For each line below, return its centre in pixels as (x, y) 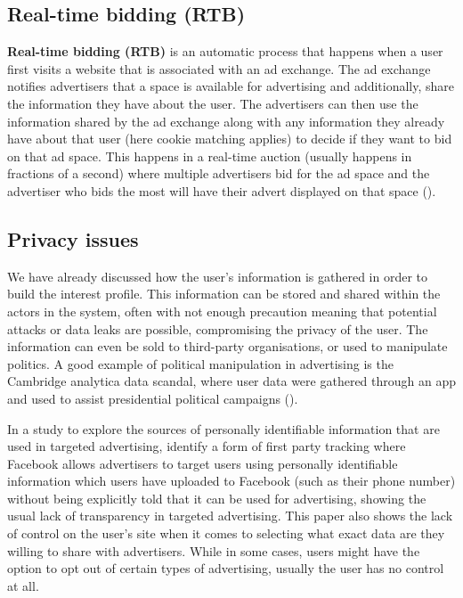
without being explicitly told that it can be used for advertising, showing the (217, 498)
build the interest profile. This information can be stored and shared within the (224, 294)
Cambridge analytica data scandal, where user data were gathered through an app (232, 381)
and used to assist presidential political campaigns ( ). (153, 398)
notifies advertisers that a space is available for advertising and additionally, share (231, 86)
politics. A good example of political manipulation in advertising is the (200, 363)
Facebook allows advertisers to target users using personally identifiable (203, 463)
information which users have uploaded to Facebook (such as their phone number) (231, 481)
